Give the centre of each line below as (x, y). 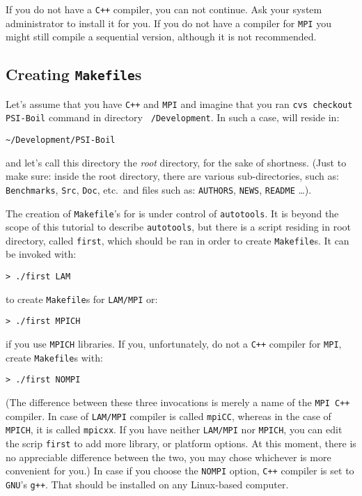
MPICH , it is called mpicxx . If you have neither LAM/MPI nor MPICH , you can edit (174, 429)
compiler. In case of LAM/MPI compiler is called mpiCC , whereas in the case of (168, 416)
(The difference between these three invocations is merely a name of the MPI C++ (178, 402)
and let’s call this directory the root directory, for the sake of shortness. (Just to (176, 162)
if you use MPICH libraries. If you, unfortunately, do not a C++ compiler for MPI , (174, 344)
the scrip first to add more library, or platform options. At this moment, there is (181, 443)
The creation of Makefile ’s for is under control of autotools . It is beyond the (172, 213)
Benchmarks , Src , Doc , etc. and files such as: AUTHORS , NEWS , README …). (159, 189)
